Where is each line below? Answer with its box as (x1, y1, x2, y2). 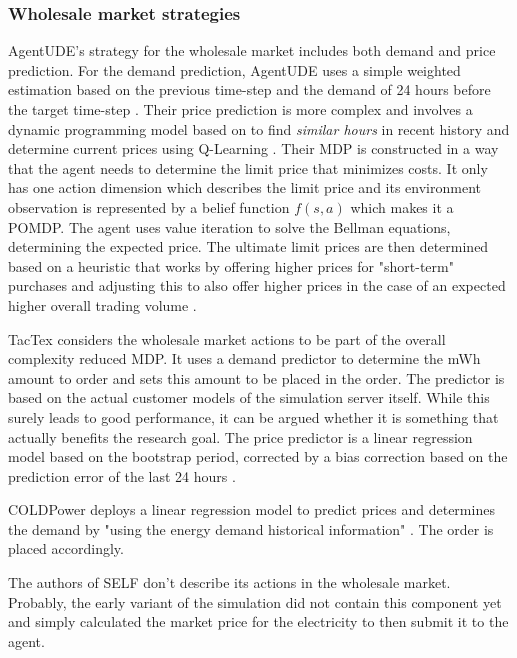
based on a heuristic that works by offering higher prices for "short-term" (8, 255, 454, 276)
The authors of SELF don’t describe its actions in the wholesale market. (8, 572, 451, 593)
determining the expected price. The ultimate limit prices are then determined (8, 236, 489, 257)
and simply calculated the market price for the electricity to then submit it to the (8, 611, 509, 632)
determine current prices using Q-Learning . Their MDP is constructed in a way (8, 138, 499, 159)
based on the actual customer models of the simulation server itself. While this (8, 387, 490, 408)
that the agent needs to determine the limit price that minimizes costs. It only (8, 157, 488, 178)
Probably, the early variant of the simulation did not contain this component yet (8, 591, 502, 612)
